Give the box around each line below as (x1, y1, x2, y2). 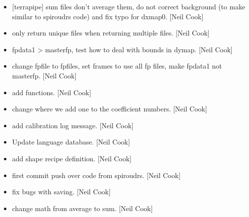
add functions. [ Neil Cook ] (12, 87, 92, 97)
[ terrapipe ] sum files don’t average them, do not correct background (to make (12, 1, 246, 11)
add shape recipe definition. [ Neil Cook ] (12, 153, 132, 163)
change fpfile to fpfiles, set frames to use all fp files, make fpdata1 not (12, 61, 222, 71)
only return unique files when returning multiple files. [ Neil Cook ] (12, 28, 210, 38)
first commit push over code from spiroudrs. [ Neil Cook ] (12, 170, 181, 180)
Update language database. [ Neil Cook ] (12, 137, 130, 147)
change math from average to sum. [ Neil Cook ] (12, 203, 153, 213)
